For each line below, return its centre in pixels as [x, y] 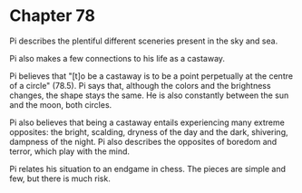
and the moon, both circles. [61, 104]
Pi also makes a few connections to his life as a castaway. [117, 58]
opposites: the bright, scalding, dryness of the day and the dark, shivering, [149, 131]
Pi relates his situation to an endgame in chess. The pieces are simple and [148, 169]
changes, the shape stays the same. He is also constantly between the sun [149, 95]
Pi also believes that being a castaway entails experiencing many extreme [147, 122]
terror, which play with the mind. [69, 151]
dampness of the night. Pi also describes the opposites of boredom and [143, 141]
